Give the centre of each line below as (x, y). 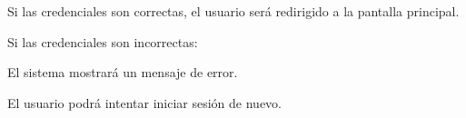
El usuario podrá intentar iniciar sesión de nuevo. (145, 102)
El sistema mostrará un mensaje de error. (123, 72)
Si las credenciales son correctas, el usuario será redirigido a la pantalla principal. (233, 11)
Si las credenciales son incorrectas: (103, 41)
